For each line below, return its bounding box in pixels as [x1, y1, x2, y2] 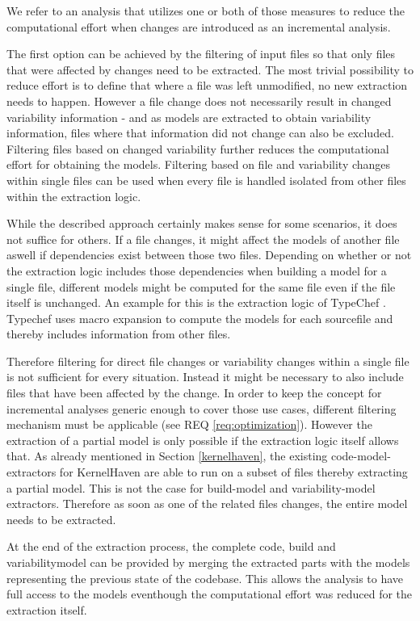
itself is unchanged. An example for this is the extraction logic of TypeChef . [6, 294, 386, 311]
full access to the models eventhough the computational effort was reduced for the [6, 585, 413, 602]
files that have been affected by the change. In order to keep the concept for [6, 384, 382, 401]
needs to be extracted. [6, 510, 116, 527]
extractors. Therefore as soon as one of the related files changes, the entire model [6, 495, 408, 512]
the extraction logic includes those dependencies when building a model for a [6, 262, 387, 279]
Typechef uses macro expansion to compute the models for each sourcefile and [6, 309, 393, 326]
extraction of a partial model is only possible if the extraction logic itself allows [6, 431, 399, 448]
